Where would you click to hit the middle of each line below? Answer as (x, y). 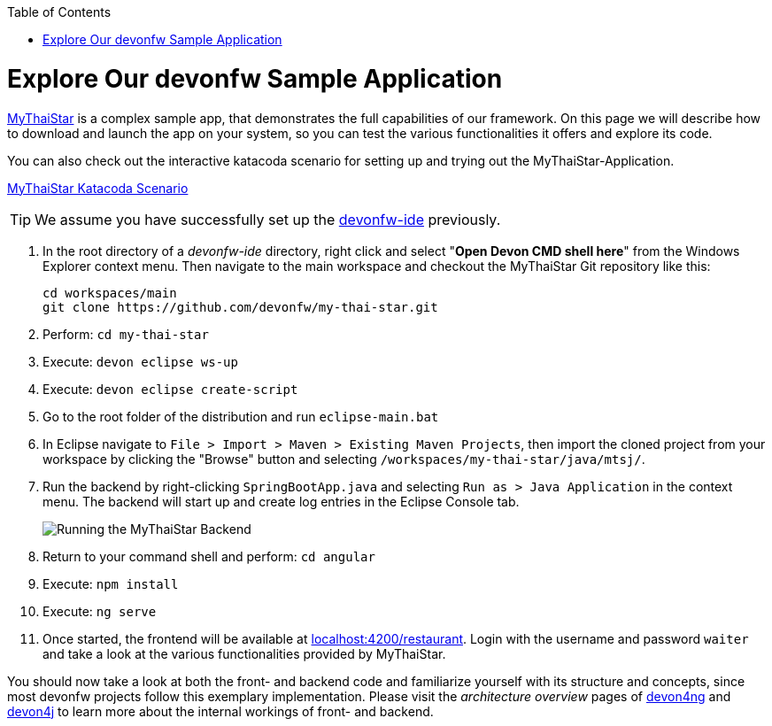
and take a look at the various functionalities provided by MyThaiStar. (244, 653)
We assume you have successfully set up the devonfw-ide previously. (268, 219)
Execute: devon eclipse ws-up (140, 361)
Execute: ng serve (100, 611)
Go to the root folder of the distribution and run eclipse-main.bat (241, 416)
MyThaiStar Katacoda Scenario (98, 188)
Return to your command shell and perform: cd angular (209, 556)
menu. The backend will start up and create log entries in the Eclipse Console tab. (281, 501)
